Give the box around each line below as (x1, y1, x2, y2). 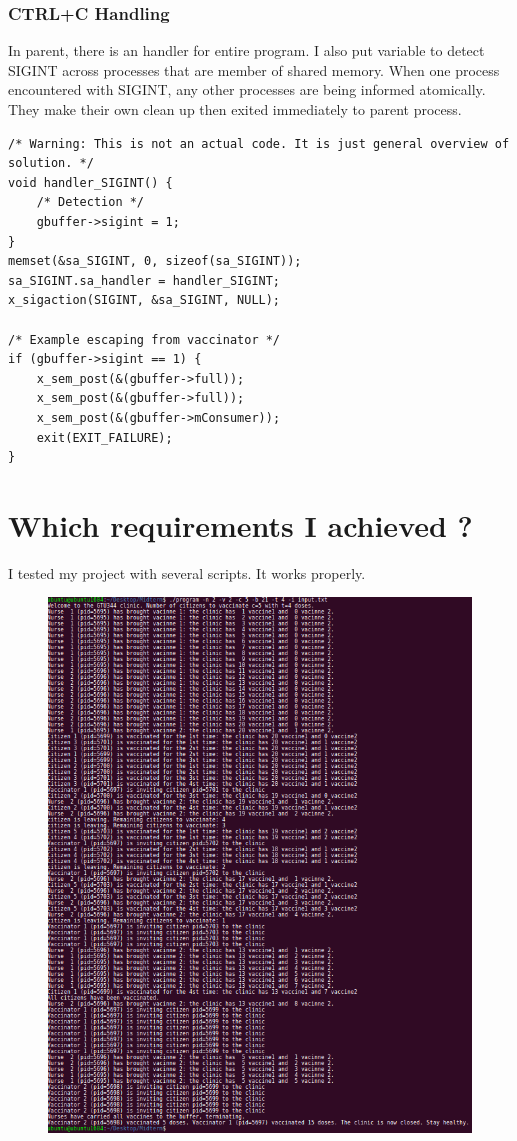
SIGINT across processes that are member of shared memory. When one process (8, 59, 500, 80)
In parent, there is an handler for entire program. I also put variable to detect (8, 40, 485, 61)
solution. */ (8, 156, 94, 171)
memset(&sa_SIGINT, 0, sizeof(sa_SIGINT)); (8, 254, 302, 269)
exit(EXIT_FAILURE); (36, 430, 173, 445)
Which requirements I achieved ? (8, 504, 473, 545)
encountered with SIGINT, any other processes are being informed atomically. (8, 79, 486, 100)
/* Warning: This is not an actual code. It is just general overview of (8, 136, 510, 151)
